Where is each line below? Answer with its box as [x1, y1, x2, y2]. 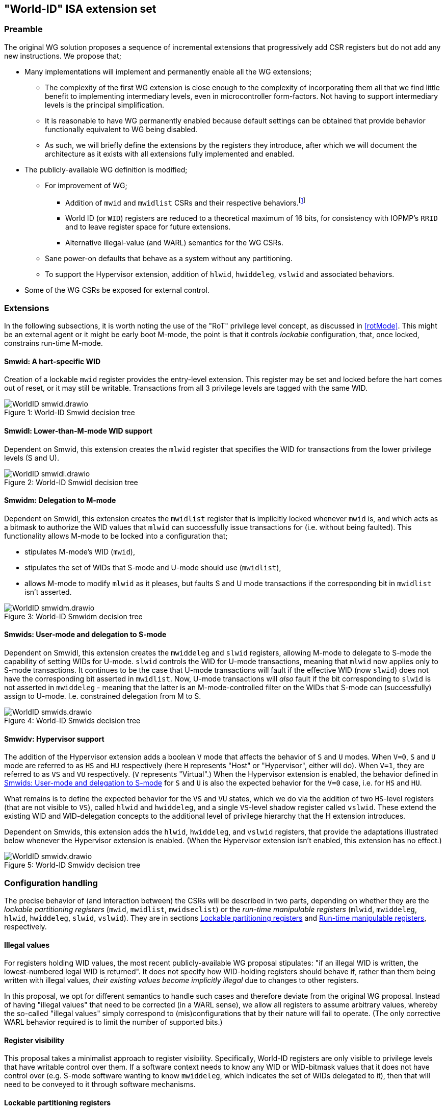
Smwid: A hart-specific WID [4, 357, 101, 366]
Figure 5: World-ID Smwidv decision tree [4, 861, 141, 870]
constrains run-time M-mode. [4, 339, 103, 348]
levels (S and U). [4, 453, 59, 462]
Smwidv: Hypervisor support [4, 734, 104, 743]
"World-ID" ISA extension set [4, 3, 156, 15]
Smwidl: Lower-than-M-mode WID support [4, 426, 152, 436]
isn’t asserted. [24, 587, 72, 596]
